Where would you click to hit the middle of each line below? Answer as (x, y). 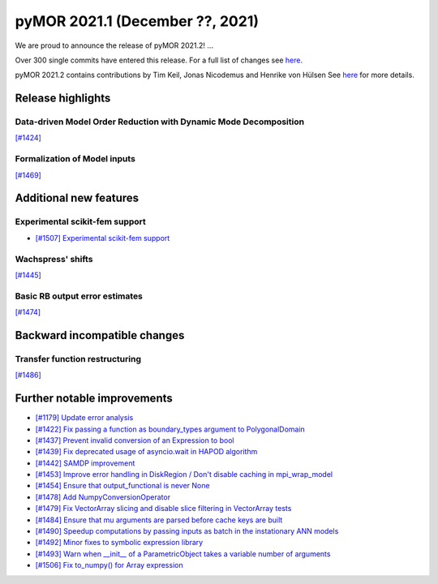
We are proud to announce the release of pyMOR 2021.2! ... (114, 45)
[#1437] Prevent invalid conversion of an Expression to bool (135, 440)
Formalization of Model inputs (75, 159)
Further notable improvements (94, 399)
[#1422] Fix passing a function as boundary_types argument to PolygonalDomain (170, 429)
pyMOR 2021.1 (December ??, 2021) (137, 21)
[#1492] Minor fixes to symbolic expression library (119, 543)
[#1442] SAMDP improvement (85, 463)
